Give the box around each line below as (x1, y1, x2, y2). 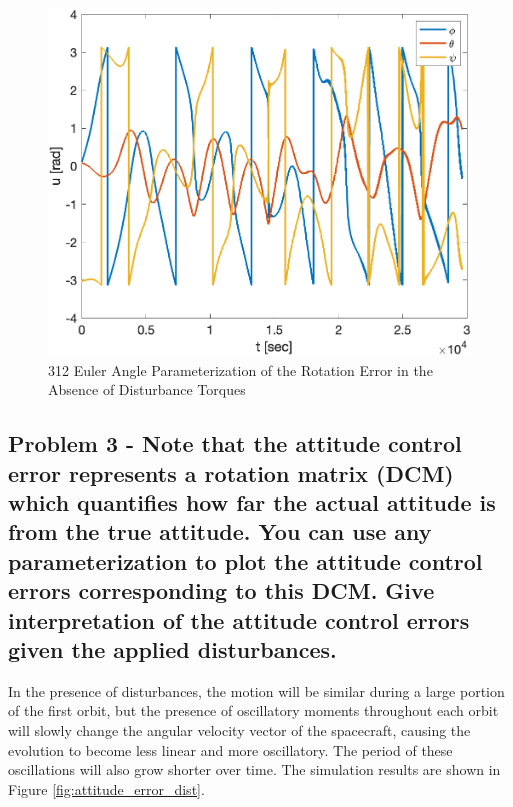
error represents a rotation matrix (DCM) (8, 457, 454, 488)
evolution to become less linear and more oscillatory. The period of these (8, 739, 453, 760)
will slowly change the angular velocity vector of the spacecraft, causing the (8, 720, 471, 741)
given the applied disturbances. (8, 634, 337, 665)
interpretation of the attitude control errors (8, 604, 470, 635)
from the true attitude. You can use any (8, 516, 432, 547)
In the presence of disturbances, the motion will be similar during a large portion (8, 680, 505, 701)
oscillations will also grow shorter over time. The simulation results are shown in (8, 759, 501, 780)
